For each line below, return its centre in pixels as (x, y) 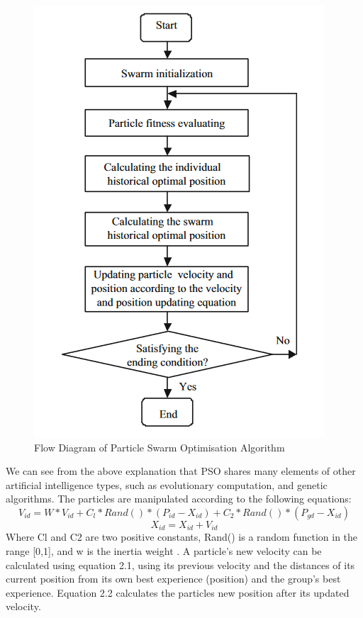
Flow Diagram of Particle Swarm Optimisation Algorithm (160, 447)
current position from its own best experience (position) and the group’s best (173, 579)
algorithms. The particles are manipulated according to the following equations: (179, 499)
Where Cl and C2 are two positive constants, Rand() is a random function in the (182, 537)
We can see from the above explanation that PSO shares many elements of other (181, 471)
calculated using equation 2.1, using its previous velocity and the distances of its (180, 564)
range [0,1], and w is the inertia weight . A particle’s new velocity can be (164, 551)
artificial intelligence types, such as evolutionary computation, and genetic (167, 484)
